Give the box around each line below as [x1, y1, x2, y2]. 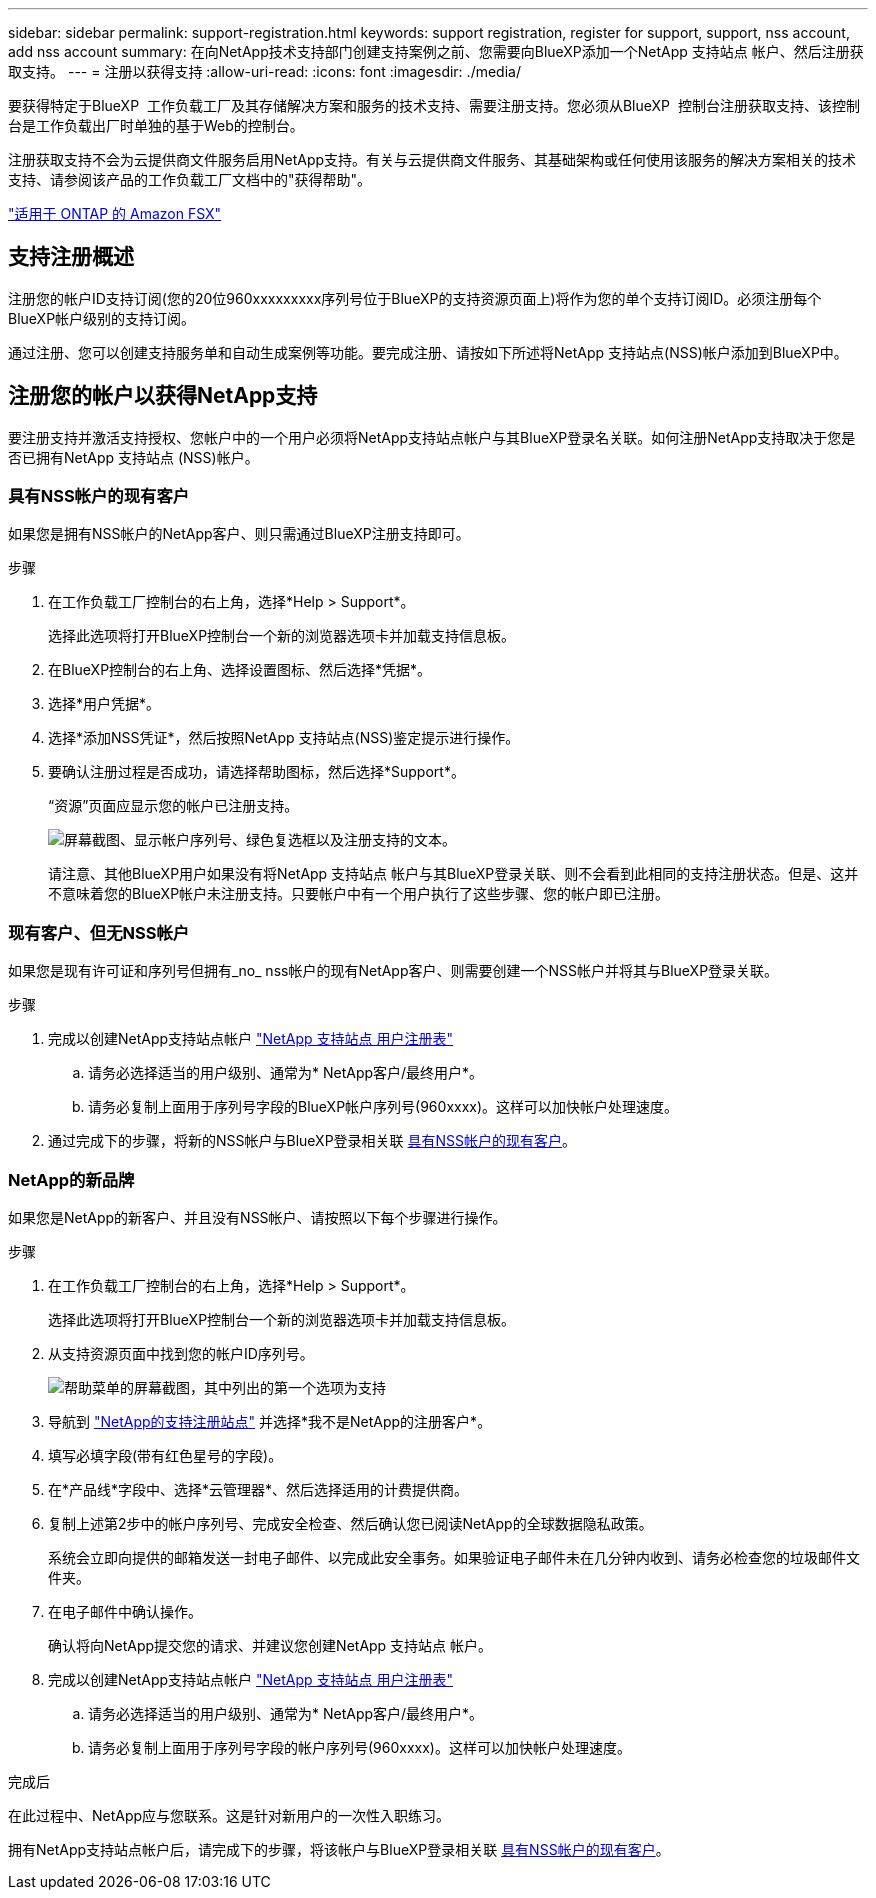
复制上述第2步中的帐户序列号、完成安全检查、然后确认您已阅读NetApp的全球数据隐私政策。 [48, 1514, 653, 1532]
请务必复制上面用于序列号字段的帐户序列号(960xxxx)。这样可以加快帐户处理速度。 [88, 1738, 631, 1756]
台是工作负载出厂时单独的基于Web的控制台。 [8, 117, 304, 134]
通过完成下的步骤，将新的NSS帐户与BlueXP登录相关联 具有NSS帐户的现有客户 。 [48, 1132, 577, 1150]
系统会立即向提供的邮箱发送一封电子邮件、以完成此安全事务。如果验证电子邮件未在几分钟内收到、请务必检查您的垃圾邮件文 [48, 1548, 860, 1566]
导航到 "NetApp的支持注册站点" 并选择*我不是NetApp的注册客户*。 [48, 1412, 492, 1430]
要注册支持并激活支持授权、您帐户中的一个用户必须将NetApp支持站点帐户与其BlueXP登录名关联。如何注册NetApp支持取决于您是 [8, 428, 856, 446]
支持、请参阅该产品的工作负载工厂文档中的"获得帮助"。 [8, 171, 372, 188]
